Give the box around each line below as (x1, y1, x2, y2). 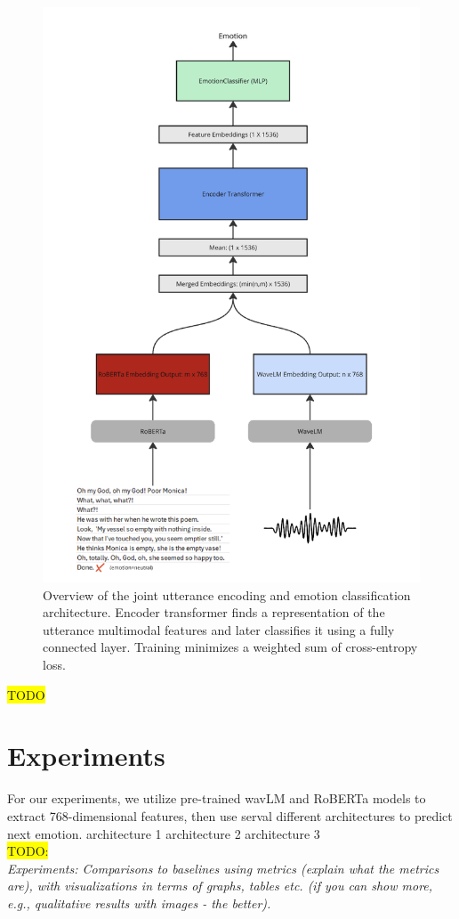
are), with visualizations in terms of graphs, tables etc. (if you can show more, (7, 876, 433, 895)
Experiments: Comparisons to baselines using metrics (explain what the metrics (7, 858, 439, 877)
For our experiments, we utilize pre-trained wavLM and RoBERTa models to (7, 789, 426, 808)
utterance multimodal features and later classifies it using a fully (43, 620, 395, 638)
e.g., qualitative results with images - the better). (7, 893, 271, 912)
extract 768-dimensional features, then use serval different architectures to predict (7, 806, 453, 825)
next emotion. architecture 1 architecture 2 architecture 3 (7, 824, 320, 842)
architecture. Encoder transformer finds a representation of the (43, 603, 385, 622)
